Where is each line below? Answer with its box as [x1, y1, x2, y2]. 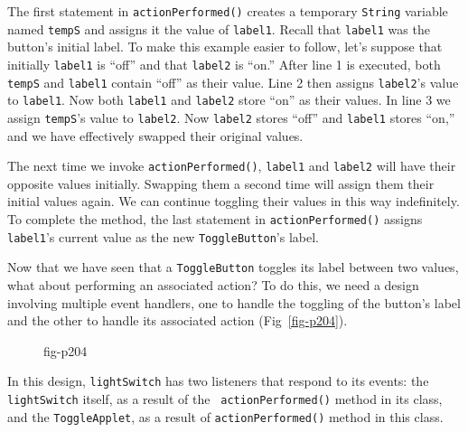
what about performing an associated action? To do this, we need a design [7, 275, 419, 294]
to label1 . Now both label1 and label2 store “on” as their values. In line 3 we [7, 90, 451, 109]
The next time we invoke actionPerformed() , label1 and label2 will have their [7, 156, 456, 175]
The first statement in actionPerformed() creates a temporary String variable [7, 2, 448, 20]
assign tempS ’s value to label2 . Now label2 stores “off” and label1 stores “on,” [7, 108, 455, 127]
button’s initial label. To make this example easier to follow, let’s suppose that [7, 37, 443, 56]
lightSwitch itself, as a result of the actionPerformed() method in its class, [7, 389, 443, 408]
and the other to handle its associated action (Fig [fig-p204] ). [7, 311, 348, 330]
